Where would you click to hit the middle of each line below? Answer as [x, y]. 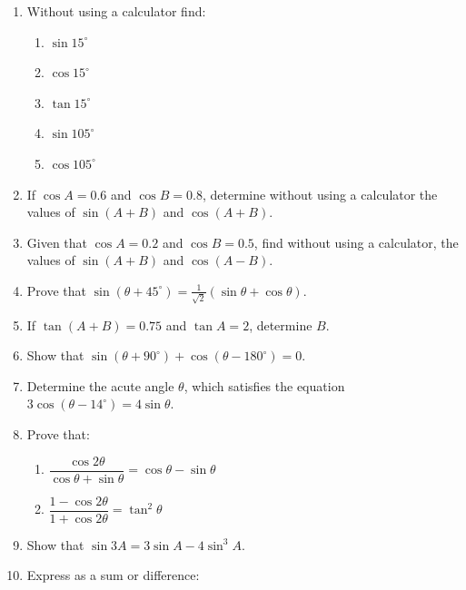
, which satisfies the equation [264, 385]
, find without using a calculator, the [356, 242]
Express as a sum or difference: [113, 575]
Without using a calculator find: [116, 11]
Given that [57, 242]
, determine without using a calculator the [320, 194]
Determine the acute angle [100, 385]
